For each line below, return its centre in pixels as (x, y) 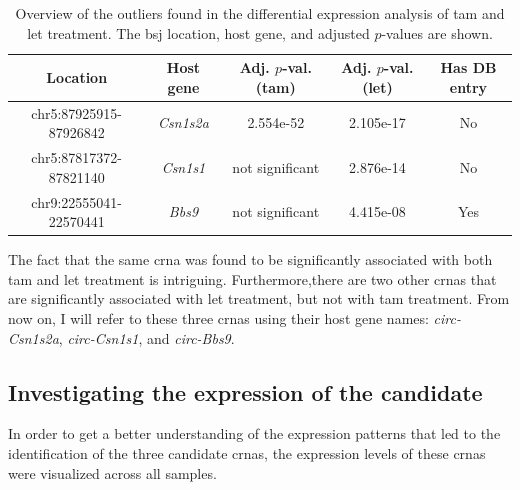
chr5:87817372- (76, 157)
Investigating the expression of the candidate (245, 391)
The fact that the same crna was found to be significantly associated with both (250, 259)
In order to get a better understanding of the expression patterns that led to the (254, 433)
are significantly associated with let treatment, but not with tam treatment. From (259, 298)
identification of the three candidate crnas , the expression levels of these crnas (247, 452)
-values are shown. (437, 32)
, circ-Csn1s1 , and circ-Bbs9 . (146, 337)
